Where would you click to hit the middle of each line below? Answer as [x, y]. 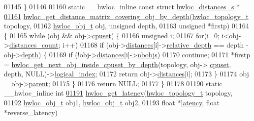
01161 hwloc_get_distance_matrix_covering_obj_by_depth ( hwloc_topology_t [126, 16]
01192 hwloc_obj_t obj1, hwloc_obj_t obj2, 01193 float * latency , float [112, 102]
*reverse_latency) [31, 112]
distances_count [34, 45]
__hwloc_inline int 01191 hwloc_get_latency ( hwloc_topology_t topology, [118, 93]
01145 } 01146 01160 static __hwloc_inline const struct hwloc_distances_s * [122, 6]
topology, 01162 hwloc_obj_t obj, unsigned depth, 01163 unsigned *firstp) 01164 [127, 26]
